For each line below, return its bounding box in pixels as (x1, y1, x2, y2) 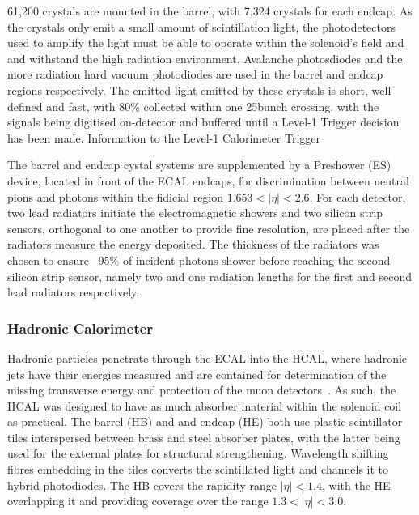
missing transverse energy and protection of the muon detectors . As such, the (7, 381, 396, 398)
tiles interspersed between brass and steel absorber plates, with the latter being (7, 428, 400, 445)
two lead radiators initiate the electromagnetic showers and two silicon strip (7, 204, 383, 221)
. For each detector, (309, 188, 406, 205)
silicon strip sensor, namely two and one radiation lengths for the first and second (7, 267, 413, 284)
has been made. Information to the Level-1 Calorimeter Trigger (7, 129, 321, 146)
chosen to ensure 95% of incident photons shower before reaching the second (7, 251, 391, 268)
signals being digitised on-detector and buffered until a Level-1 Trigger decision (7, 113, 400, 130)
